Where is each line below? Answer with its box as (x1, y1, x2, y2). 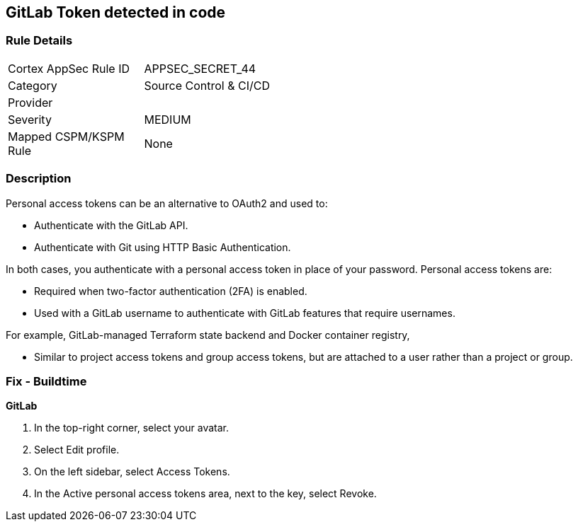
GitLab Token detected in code (6, 4, 226, 21)
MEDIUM (144, 112, 191, 127)
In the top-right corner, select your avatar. (34, 422, 229, 434)
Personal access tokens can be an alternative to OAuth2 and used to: (6, 197, 328, 209)
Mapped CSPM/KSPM (8, 129, 125, 144)
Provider (8, 95, 53, 110)
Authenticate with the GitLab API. (34, 219, 188, 231)
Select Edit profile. (34, 444, 120, 456)
